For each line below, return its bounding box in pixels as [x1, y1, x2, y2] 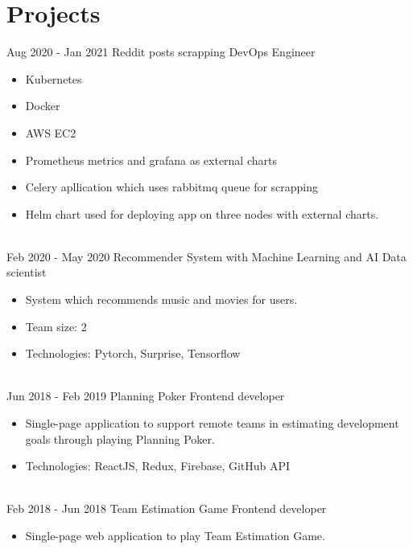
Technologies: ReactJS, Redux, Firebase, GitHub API [25, 457, 291, 474]
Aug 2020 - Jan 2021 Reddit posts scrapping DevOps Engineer [6, 43, 316, 60]
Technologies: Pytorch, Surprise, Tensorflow [25, 345, 241, 362]
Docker [25, 97, 60, 114]
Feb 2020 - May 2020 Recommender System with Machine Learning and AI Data [6, 248, 407, 264]
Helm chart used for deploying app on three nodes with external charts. [25, 205, 379, 222]
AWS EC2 [25, 124, 76, 141]
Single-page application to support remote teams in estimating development [25, 415, 399, 432]
